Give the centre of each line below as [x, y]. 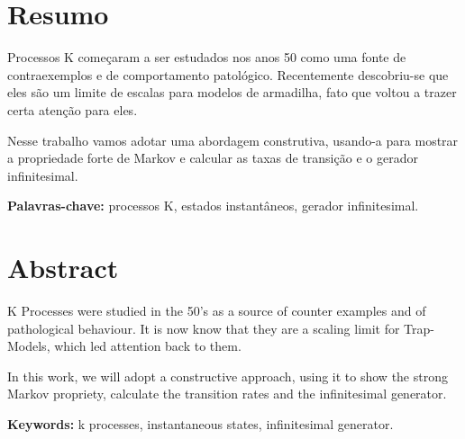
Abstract [63, 268]
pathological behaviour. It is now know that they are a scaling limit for [204, 328]
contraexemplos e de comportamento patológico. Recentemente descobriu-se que [228, 74]
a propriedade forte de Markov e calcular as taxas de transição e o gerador [213, 158]
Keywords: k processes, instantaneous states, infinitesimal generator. [201, 423]
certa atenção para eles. [73, 109]
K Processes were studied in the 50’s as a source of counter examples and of [217, 310]
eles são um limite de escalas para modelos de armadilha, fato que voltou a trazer [232, 92]
